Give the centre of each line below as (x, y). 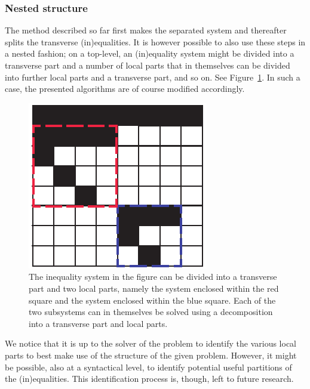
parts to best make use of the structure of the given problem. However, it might (151, 355)
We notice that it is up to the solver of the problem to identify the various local (151, 343)
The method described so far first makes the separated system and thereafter (146, 30)
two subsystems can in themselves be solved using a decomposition (151, 312)
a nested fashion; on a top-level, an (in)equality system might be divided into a (150, 53)
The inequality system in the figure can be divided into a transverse (153, 277)
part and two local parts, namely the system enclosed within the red (154, 288)
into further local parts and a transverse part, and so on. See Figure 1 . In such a (153, 77)
